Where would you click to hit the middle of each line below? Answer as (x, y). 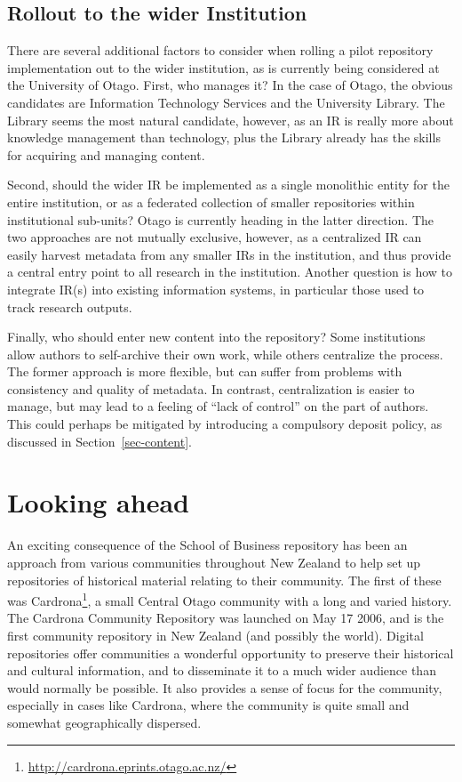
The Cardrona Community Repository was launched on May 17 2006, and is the (226, 618)
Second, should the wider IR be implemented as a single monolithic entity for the (228, 185)
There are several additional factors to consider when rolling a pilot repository (220, 50)
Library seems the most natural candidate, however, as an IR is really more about (231, 120)
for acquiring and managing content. (106, 154)
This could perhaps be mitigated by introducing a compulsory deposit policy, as (225, 424)
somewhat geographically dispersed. (104, 722)
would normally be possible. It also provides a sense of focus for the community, (225, 687)
